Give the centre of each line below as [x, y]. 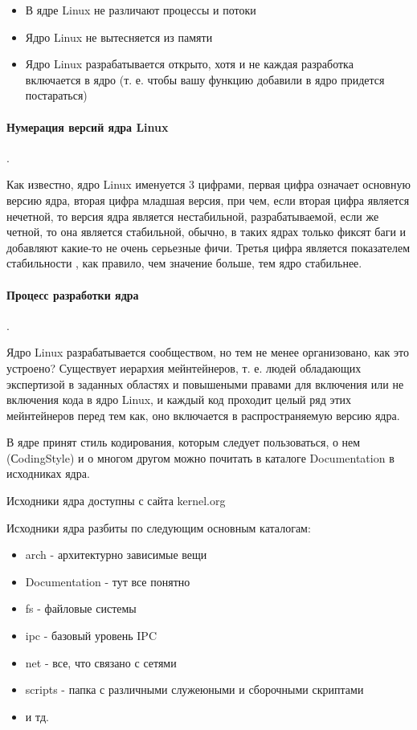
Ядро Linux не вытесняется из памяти [119, 37]
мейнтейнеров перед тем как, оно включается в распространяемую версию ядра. [203, 415]
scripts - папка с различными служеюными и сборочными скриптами [194, 689]
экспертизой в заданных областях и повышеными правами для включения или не [205, 383]
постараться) [56, 95]
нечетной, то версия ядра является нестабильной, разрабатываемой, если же [193, 216]
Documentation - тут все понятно [108, 581]
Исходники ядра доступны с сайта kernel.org [116, 501]
